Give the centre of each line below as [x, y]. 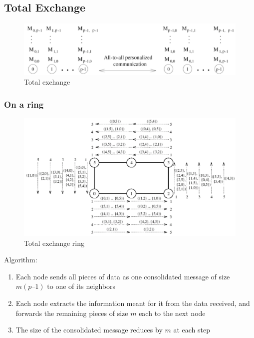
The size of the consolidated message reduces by [89, 330]
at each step [192, 330]
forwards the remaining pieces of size [72, 313]
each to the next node [172, 313]
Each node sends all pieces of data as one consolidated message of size [123, 276]
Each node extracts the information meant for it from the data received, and [133, 303]
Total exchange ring [54, 243]
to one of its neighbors [81, 286]
